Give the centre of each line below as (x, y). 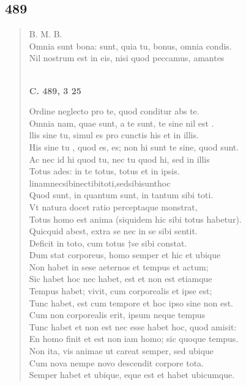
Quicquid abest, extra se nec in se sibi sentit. (113, 231)
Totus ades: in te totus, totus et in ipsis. (104, 171)
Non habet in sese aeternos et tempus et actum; (119, 266)
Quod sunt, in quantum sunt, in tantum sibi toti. (121, 195)
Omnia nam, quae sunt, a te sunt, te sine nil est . (121, 123)
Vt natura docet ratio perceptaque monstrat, (113, 206)
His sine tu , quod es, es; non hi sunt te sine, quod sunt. (134, 147)
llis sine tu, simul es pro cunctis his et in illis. (114, 135)
